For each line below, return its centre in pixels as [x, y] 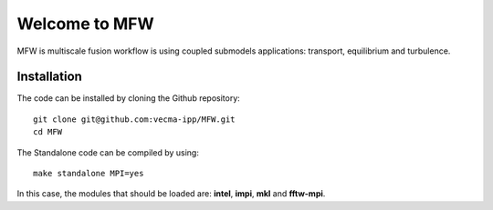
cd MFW [48, 132]
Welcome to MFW [85, 24]
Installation [49, 77]
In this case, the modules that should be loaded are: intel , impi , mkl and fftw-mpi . [171, 194]
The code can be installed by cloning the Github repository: [129, 98]
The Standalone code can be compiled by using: [108, 152]
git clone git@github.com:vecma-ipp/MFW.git [135, 119]
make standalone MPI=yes [89, 174]
